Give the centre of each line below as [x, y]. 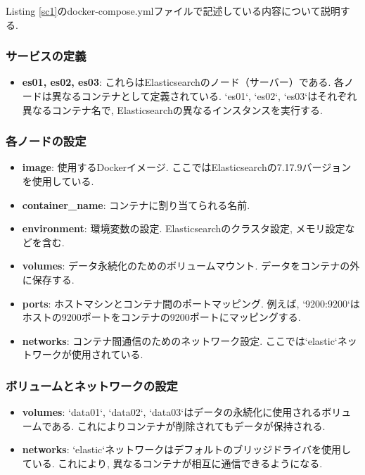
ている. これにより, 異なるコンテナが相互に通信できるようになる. [172, 463]
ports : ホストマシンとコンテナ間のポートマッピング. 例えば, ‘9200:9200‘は [191, 303]
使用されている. [107, 354]
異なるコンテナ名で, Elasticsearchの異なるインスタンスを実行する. [173, 109]
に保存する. [48, 279]
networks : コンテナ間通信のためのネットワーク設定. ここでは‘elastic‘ [180, 340]
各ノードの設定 [46, 141]
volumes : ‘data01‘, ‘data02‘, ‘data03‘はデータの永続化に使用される [172, 412]
